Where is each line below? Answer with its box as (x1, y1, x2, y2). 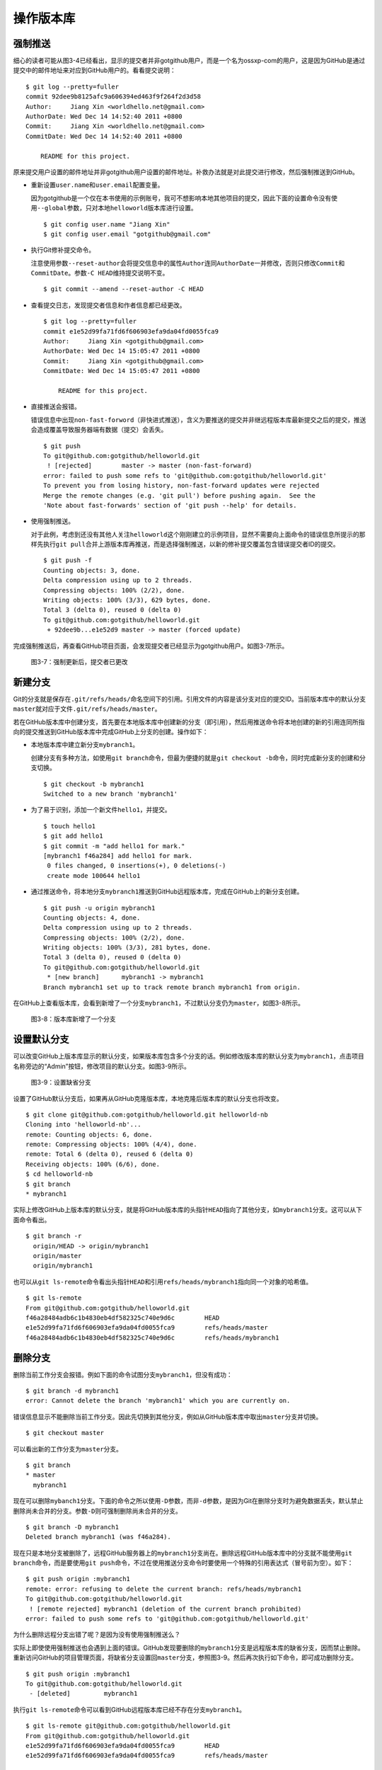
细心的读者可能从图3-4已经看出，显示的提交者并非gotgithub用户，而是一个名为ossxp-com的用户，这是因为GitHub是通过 (13, 57, 366, 65)
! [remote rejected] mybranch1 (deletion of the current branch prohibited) (29, 1604, 302, 1613)
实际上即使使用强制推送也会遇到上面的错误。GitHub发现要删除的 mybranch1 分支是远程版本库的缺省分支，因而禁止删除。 (13, 1643, 364, 1652)
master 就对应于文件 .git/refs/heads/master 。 (13, 704, 162, 713)
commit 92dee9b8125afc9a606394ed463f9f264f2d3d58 (25, 93, 202, 101)
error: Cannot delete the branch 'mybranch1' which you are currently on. (25, 1397, 291, 1405)
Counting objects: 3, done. (43, 566, 141, 574)
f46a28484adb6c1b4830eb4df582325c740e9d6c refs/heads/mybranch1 (25, 1333, 279, 1342)
